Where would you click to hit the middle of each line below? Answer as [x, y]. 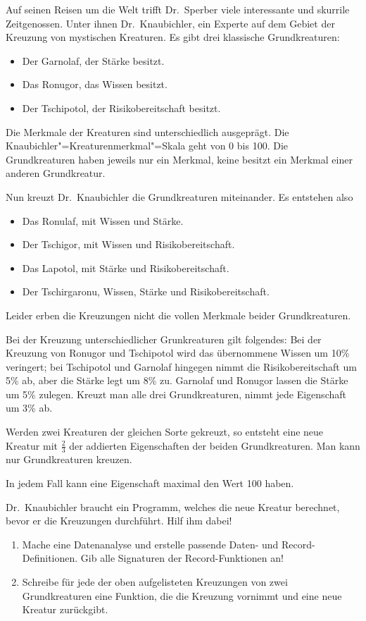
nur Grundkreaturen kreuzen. [69, 459]
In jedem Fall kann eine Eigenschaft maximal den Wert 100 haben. [150, 483]
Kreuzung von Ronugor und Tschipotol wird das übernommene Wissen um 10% [178, 353]
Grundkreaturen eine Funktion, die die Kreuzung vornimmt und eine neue [182, 595]
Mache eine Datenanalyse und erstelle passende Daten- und [150, 544]
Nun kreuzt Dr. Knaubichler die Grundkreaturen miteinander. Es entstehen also [179, 196]
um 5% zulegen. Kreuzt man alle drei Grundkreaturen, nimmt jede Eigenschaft [176, 394]
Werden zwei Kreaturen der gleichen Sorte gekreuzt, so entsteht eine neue [165, 432]
